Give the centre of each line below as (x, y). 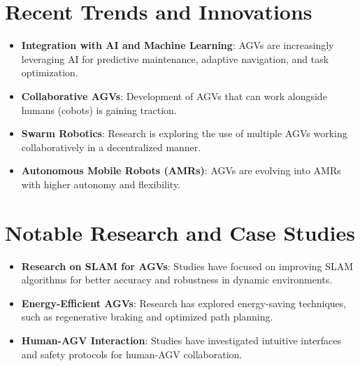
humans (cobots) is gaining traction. (99, 110)
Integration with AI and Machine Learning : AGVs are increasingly (178, 45)
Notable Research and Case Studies (180, 232)
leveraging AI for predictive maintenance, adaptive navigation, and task (175, 58)
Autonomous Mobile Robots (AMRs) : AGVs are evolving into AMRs (181, 170)
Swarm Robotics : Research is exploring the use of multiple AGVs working (184, 133)
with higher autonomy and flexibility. (101, 184)
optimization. (50, 72)
